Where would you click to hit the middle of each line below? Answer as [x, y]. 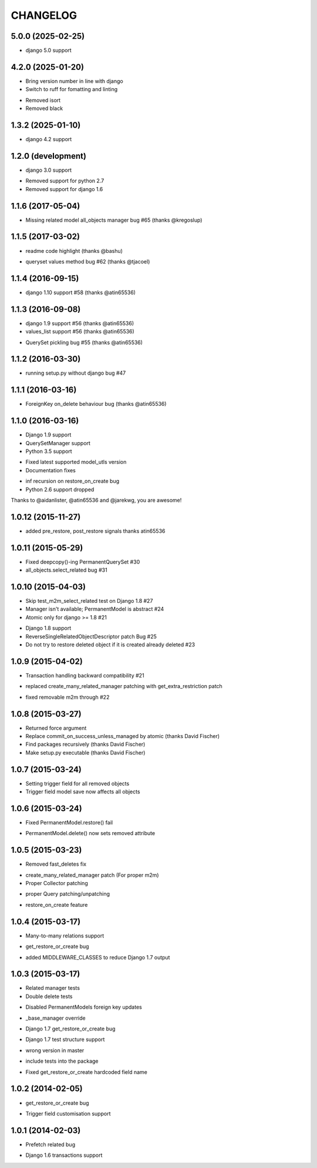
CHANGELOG [44, 15]
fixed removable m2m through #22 [68, 697]
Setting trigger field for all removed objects [77, 783]
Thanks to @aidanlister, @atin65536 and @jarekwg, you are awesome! [96, 500]
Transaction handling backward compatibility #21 [85, 675]
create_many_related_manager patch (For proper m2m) [92, 875]
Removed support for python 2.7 [65, 181]
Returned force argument [56, 728]
